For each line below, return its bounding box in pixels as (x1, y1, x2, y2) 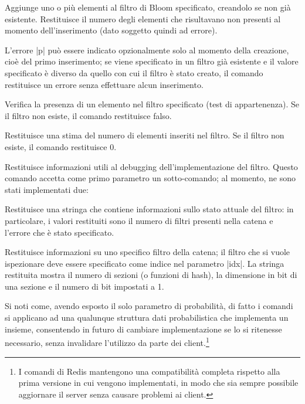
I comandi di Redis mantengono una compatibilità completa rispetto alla (18, 365, 280, 377)
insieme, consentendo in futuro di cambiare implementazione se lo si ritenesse (5, 322, 282, 335)
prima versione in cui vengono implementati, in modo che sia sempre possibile (18, 376, 299, 389)
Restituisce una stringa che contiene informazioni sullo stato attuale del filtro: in (5, 203, 294, 215)
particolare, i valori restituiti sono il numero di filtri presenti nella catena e (5, 214, 273, 226)
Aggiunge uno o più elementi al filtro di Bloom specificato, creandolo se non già (5, 1, 291, 13)
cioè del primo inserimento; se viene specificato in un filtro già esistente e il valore (5, 55, 299, 67)
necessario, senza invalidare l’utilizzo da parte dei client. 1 (5, 335, 209, 348)
